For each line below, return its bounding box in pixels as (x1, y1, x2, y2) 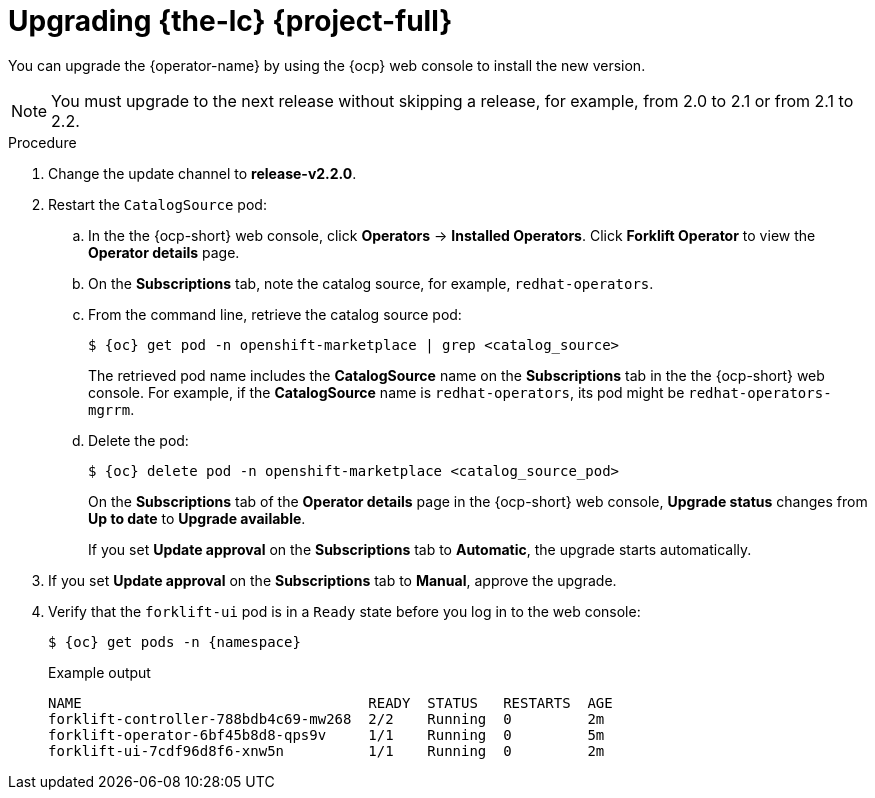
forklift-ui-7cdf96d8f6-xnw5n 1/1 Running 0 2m (48, 742, 605, 759)
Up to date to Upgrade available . (88, 509, 306, 527)
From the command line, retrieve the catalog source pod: (88, 305, 462, 323)
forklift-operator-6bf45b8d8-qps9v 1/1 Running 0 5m (48, 726, 605, 743)
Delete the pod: (88, 431, 189, 449)
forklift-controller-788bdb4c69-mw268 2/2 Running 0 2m (48, 710, 605, 727)
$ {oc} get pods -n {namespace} (48, 633, 301, 650)
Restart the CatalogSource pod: (48, 195, 267, 213)
